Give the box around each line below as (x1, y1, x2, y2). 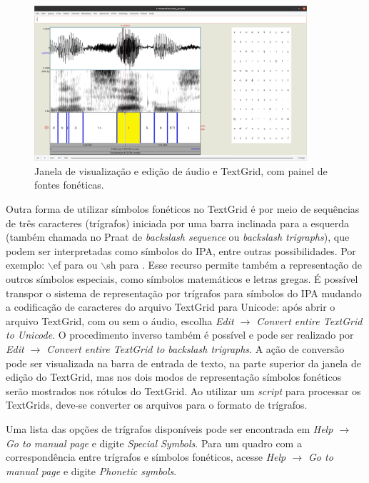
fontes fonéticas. (34, 177, 104, 192)
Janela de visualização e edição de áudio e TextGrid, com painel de (34, 163, 328, 178)
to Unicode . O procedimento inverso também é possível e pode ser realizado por (6, 327, 354, 342)
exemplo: (6, 257, 45, 272)
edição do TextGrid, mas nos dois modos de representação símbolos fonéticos (6, 369, 342, 384)
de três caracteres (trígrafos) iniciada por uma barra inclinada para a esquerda (6, 215, 349, 230)
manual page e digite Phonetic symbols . (6, 463, 177, 478)
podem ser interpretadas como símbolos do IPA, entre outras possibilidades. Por (6, 243, 356, 258)
